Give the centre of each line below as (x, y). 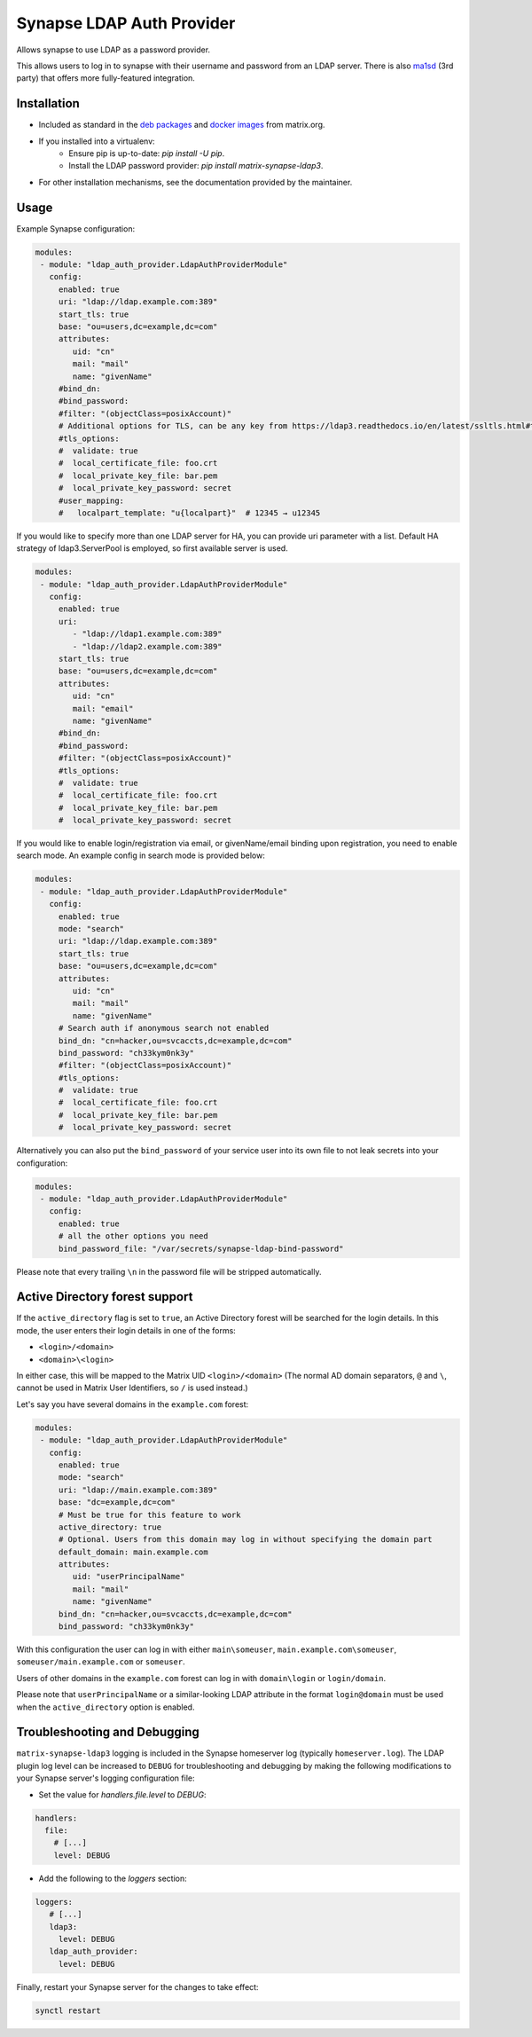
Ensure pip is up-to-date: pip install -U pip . (147, 153)
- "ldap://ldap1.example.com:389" (147, 634)
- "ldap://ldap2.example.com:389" (147, 646)
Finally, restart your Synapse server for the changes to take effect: (137, 1986)
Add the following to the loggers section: (113, 1878)
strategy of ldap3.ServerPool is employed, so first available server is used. (152, 548)
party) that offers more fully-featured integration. (106, 78)
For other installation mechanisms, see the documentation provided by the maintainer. (196, 182)
